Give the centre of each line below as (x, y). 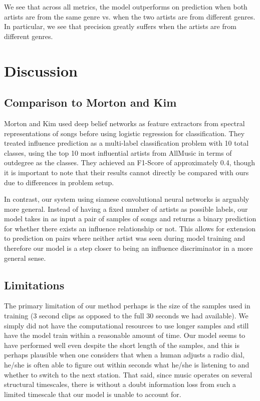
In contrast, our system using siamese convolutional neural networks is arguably (127, 199)
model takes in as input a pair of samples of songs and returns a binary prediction (130, 219)
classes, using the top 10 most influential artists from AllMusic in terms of (118, 152)
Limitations (34, 285)
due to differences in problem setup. (59, 182)
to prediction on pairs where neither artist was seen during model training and (125, 238)
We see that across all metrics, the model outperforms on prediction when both (126, 7)
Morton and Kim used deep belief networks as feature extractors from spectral (124, 123)
